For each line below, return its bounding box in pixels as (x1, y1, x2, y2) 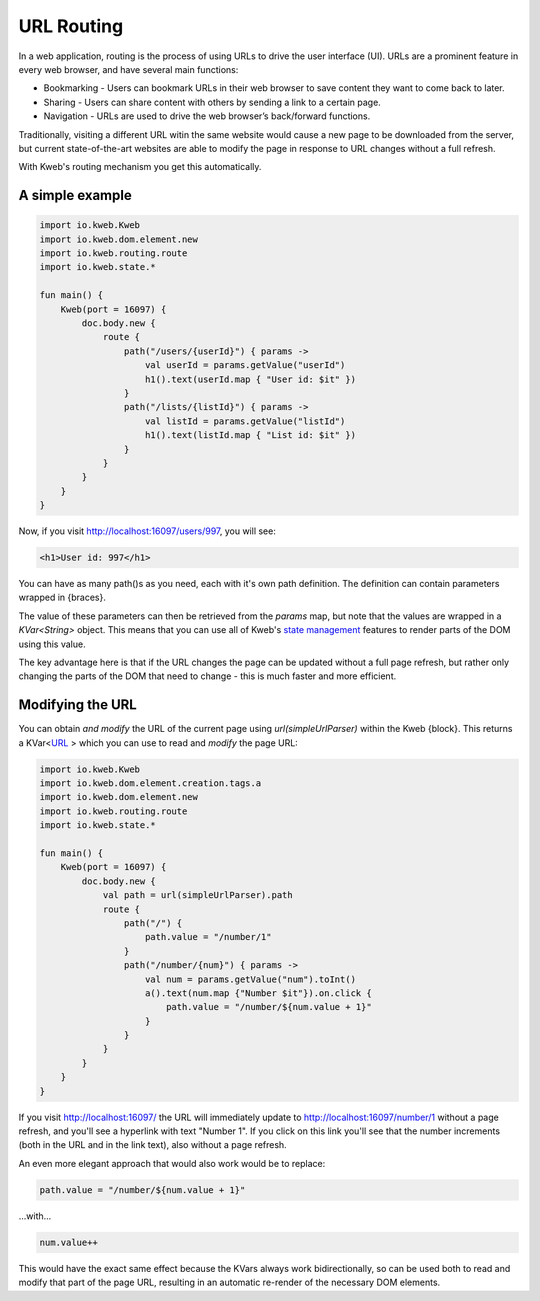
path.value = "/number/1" (145, 931, 272, 943)
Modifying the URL (18, 696, 137, 714)
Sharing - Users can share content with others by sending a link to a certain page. (43, 96, 382, 108)
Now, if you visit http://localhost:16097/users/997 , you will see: (18, 525, 277, 537)
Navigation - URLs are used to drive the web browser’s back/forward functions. (43, 110, 371, 122)
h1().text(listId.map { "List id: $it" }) (145, 430, 357, 441)
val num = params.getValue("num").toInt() (145, 973, 357, 985)
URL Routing (18, 15, 124, 37)
